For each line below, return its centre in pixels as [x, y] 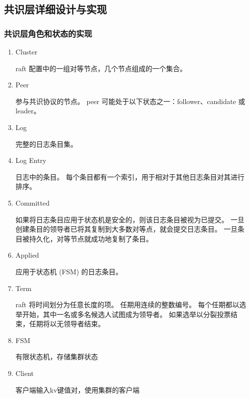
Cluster [26, 52]
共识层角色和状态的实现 [48, 33]
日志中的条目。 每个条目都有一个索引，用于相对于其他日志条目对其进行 [130, 176]
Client [25, 373]
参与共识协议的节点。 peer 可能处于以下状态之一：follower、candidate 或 [130, 101]
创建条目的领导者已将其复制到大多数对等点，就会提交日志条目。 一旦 [126, 229]
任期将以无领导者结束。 [67, 324]
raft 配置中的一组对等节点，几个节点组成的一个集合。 [101, 68]
